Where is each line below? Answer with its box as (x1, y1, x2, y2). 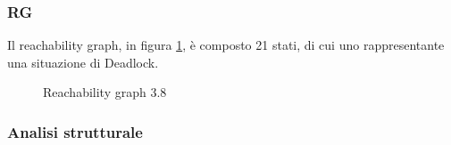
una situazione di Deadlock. (7, 52, 159, 71)
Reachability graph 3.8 (43, 83, 167, 101)
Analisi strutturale (7, 120, 143, 142)
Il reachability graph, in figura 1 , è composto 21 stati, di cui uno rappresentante (7, 36, 445, 54)
